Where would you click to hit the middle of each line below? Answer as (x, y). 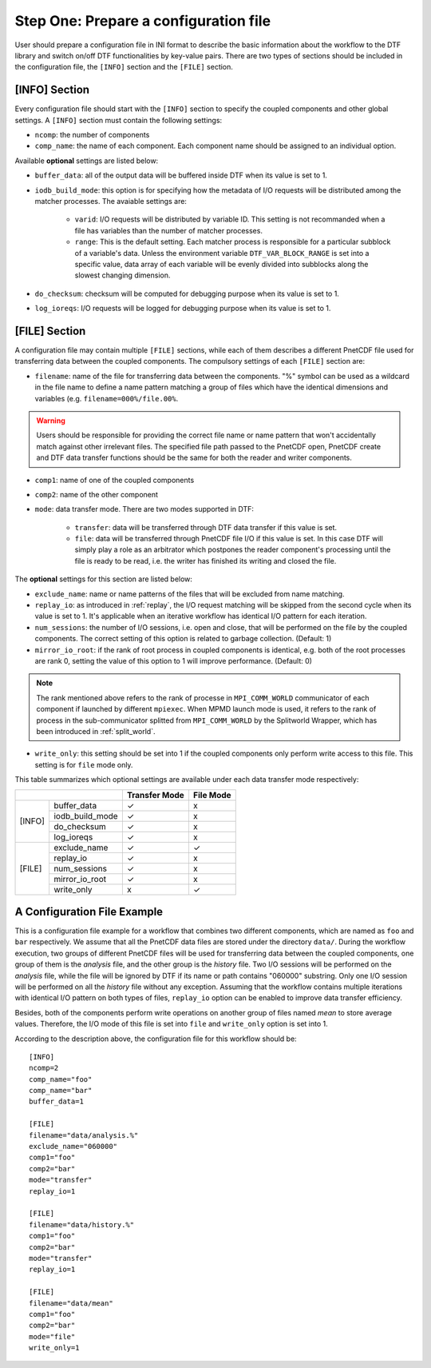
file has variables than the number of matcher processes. (169, 230)
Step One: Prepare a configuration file (143, 21)
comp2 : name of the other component (97, 494)
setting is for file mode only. (84, 764)
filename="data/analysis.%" (84, 1135)
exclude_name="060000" (73, 1147)
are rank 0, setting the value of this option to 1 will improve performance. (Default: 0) (174, 660)
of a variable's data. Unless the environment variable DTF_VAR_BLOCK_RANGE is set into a (222, 253)
